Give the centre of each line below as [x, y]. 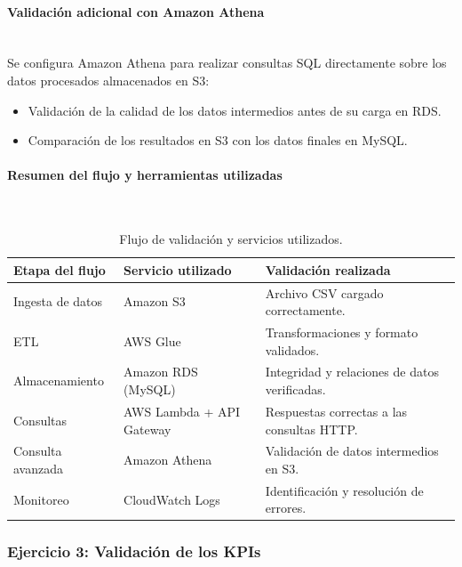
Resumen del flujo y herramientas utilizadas [145, 175]
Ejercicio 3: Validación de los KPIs [134, 551]
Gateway [147, 429]
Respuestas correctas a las [336, 411]
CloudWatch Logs [172, 499]
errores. [286, 508]
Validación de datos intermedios [352, 451]
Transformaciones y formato [342, 332]
